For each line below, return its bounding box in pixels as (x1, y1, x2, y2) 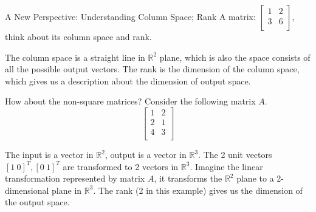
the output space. (5, 196, 70, 208)
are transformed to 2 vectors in (63, 160, 179, 173)
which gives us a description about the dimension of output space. (5, 74, 251, 87)
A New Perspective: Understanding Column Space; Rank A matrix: (5, 10, 256, 22)
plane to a (236, 172, 274, 185)
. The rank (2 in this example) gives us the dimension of (93, 183, 303, 196)
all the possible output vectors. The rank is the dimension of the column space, (5, 63, 300, 75)
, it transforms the (154, 172, 222, 185)
